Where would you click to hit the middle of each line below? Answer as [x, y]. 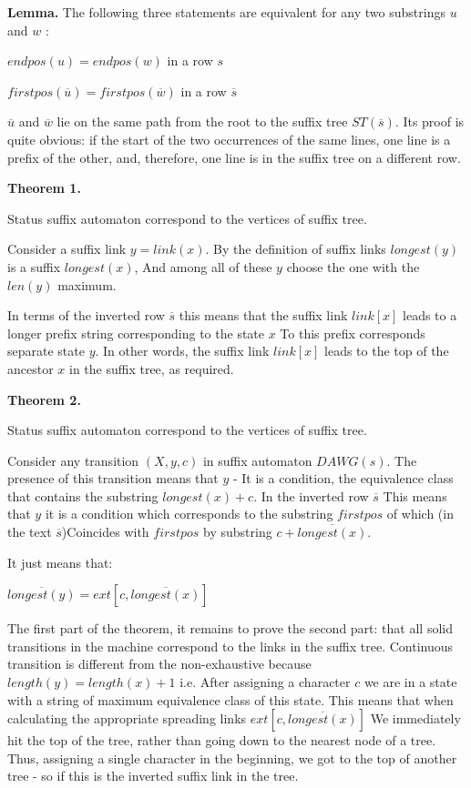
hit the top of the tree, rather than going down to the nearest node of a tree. [222, 740]
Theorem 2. [44, 399]
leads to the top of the [387, 351]
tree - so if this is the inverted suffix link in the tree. [153, 776]
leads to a [430, 315]
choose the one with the [353, 266]
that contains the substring [83, 495]
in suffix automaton [257, 460]
